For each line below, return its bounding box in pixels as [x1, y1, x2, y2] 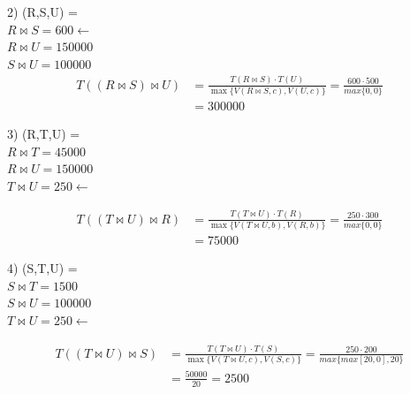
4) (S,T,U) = [7, 259, 78, 277]
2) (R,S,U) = [7, 3, 78, 20]
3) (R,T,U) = [7, 125, 80, 143]
